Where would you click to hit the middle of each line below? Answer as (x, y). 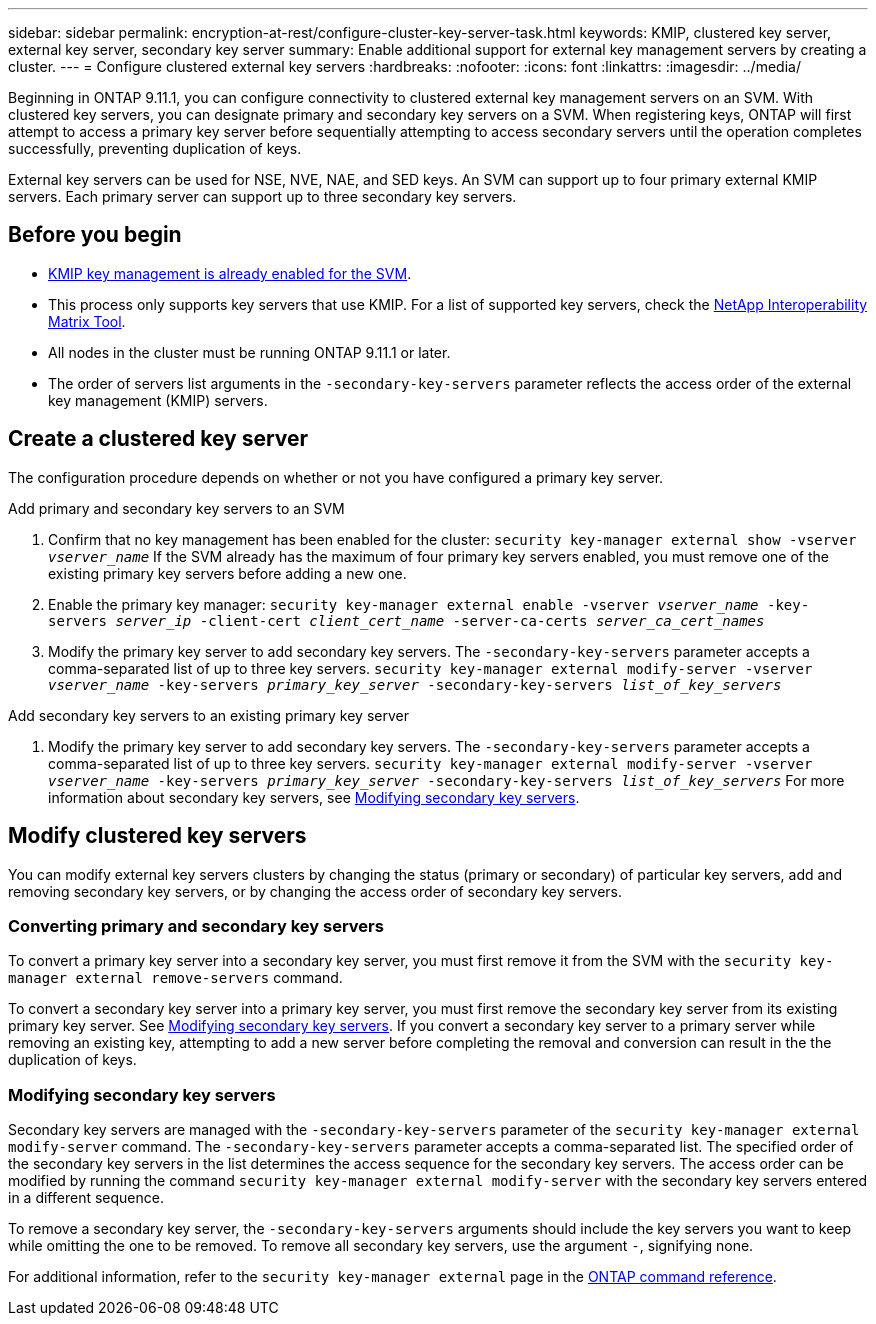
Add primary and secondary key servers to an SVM (176, 508)
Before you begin (95, 235)
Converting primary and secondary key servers (196, 925)
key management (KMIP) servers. (158, 400)
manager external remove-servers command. (175, 978)
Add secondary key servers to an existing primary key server (208, 715)
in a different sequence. (86, 1198)
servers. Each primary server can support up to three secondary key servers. (262, 196)
